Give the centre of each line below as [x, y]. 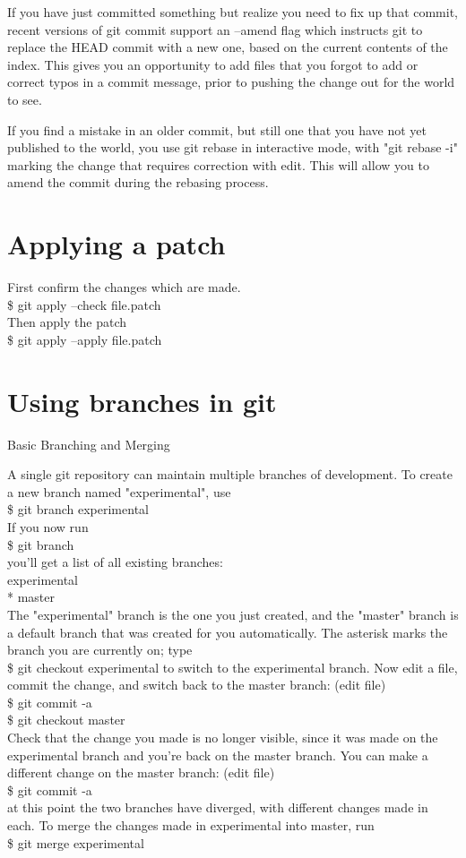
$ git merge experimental [76, 842]
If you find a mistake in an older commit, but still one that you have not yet [217, 129]
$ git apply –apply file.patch [85, 339]
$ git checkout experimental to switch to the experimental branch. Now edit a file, [233, 667]
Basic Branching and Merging [89, 444]
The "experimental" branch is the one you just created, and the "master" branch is [233, 614]
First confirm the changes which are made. [124, 287]
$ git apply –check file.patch [84, 304]
